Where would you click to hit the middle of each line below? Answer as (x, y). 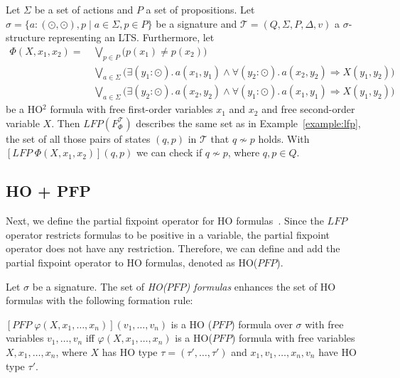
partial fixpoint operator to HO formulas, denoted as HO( (132, 263)
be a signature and (196, 23)
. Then (66, 123)
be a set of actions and (84, 9)
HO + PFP (49, 191)
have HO (337, 352)
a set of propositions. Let (200, 9)
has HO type (130, 352)
